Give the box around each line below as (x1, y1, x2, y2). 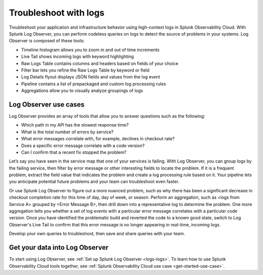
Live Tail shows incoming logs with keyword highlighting (21, 54, 134, 59)
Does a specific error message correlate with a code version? (21, 143, 145, 148)
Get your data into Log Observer (9, 243, 109, 252)
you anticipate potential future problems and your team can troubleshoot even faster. (9, 179, 180, 184)
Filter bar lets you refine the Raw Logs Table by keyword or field (21, 67, 150, 73)
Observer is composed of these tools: (9, 38, 85, 44)
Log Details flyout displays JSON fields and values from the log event (21, 74, 160, 80)
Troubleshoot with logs (9, 7, 105, 18)
